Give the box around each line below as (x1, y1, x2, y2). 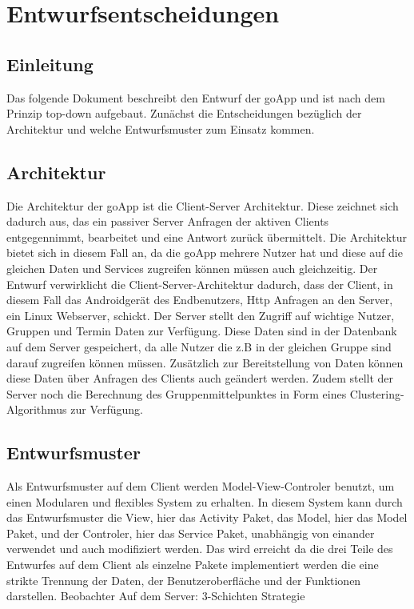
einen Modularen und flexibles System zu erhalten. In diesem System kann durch (6, 493, 403, 510)
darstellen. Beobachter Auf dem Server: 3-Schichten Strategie (6, 587, 305, 604)
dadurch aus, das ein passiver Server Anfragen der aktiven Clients (6, 213, 329, 230)
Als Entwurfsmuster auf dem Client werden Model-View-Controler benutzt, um (6, 478, 395, 495)
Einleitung (6, 51, 94, 76)
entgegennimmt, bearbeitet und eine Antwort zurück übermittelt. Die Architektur (6, 228, 407, 245)
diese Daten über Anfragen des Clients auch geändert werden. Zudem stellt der (6, 370, 394, 387)
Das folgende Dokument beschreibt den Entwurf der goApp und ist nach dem (6, 89, 385, 106)
